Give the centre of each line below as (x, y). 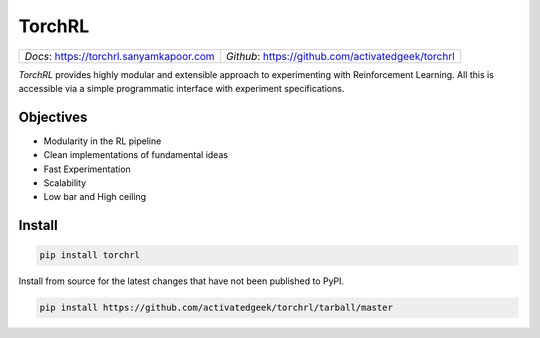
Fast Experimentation (87, 169)
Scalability (65, 183)
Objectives (53, 116)
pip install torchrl (89, 255)
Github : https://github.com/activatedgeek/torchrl (340, 56)
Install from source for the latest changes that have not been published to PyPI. (181, 281)
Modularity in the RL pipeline (102, 141)
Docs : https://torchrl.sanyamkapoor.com (119, 56)
